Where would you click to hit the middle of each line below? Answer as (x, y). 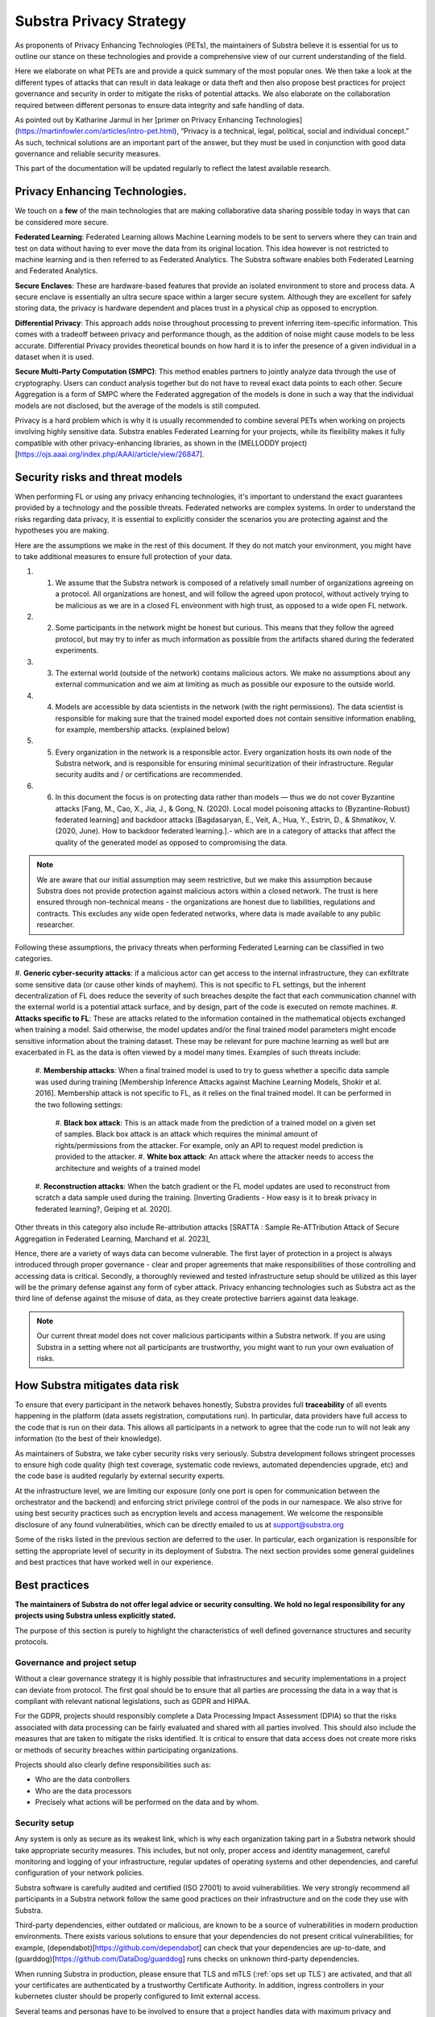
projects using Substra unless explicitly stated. (95, 1616)
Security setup (44, 1823)
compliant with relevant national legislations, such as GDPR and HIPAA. (133, 1702)
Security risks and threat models (99, 477)
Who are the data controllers (83, 1780)
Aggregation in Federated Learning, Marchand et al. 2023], (113, 1238)
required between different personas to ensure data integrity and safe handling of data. (160, 105)
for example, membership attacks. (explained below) (142, 729)
